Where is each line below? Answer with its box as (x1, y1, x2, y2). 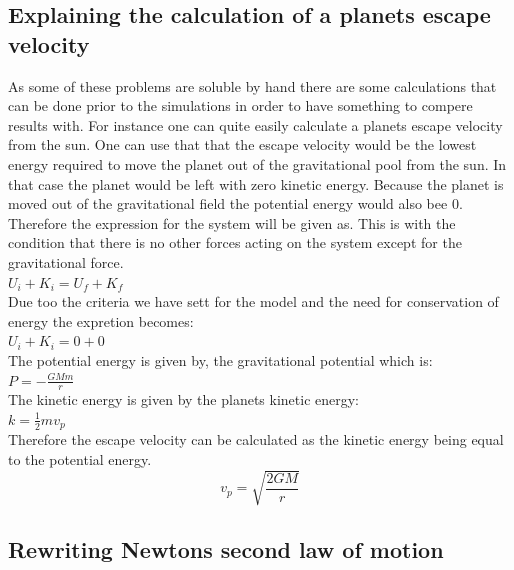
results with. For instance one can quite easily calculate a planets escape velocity (8, 114, 503, 135)
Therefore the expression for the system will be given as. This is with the (8, 212, 456, 233)
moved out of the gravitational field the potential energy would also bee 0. (8, 193, 463, 214)
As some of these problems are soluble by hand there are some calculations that (8, 75, 497, 96)
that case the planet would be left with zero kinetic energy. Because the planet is (8, 173, 504, 194)
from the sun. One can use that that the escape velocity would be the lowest (8, 134, 477, 155)
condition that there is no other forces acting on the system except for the (8, 232, 462, 253)
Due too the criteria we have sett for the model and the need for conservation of (8, 291, 499, 312)
